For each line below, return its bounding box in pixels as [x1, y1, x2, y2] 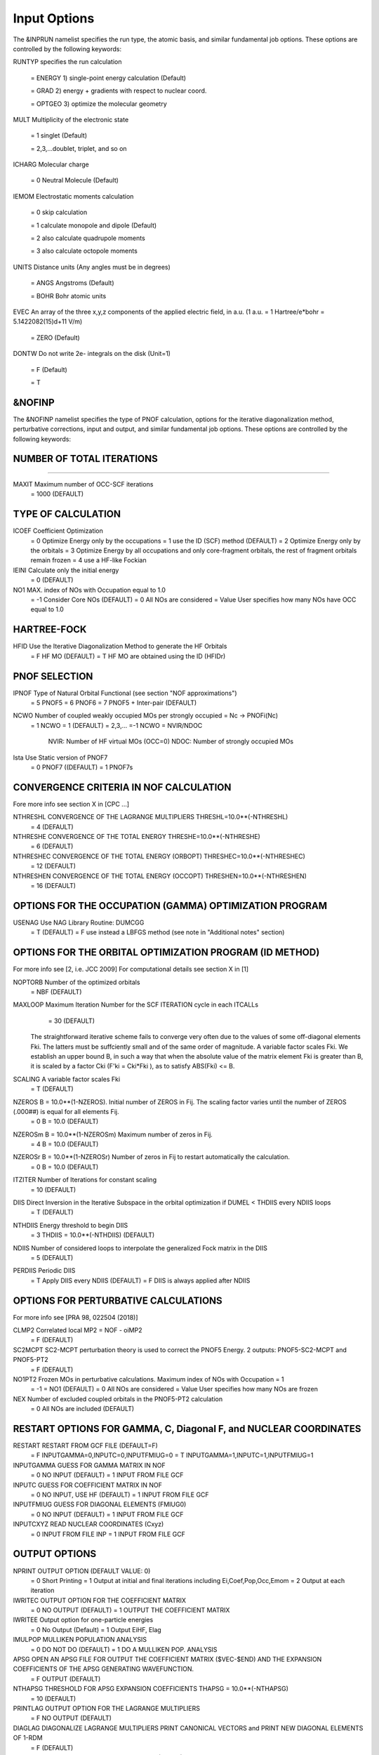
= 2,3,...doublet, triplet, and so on [30, 144, 127, 152]
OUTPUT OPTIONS [13, 1548, 97, 1560]
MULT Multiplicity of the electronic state [13, 115, 129, 124]
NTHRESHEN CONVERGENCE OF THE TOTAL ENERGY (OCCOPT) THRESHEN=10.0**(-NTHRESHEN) [13, 871, 307, 880]
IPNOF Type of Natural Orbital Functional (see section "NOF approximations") [13, 689, 238, 697]
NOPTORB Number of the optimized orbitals [13, 978, 140, 986]
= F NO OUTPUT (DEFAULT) [30, 1714, 112, 1723]
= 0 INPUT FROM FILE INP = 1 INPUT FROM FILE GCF [30, 1530, 185, 1538]
